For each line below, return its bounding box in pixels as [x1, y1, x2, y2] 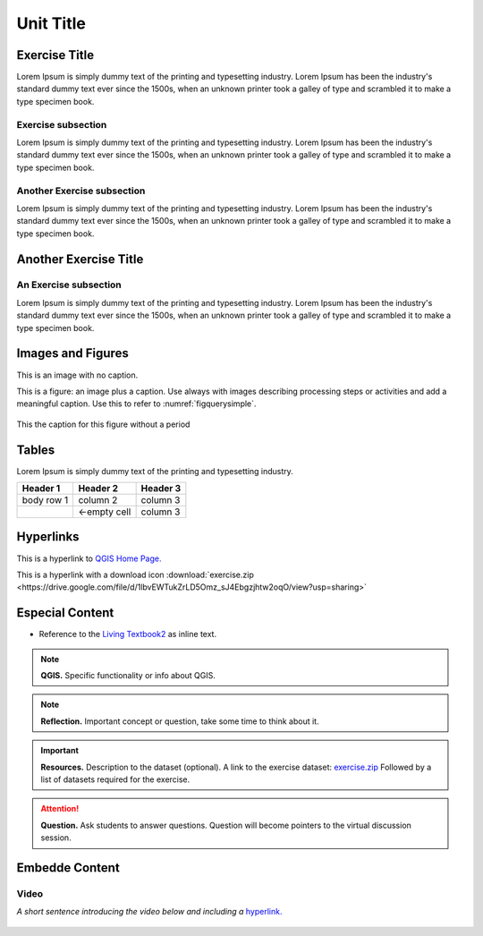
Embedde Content [16, 860, 120, 875]
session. [40, 832, 72, 843]
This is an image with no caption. [16, 370, 139, 380]
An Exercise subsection [16, 278, 123, 291]
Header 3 [140, 482, 182, 494]
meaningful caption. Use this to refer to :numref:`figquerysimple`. [16, 398, 257, 409]
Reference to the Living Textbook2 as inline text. [38, 629, 217, 640]
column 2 [78, 494, 118, 506]
